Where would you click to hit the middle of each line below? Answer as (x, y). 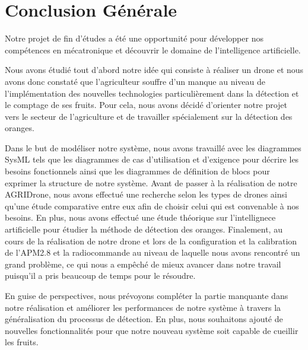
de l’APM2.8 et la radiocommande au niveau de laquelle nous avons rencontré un (153, 252)
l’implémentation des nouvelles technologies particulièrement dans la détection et (152, 93)
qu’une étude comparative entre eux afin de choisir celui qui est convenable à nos (152, 206)
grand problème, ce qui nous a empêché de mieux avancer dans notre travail (143, 264)
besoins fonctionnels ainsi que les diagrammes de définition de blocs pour (137, 171)
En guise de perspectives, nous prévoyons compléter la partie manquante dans (147, 295)
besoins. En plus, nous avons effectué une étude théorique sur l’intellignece (140, 217)
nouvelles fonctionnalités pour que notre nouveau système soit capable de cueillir (152, 330)
